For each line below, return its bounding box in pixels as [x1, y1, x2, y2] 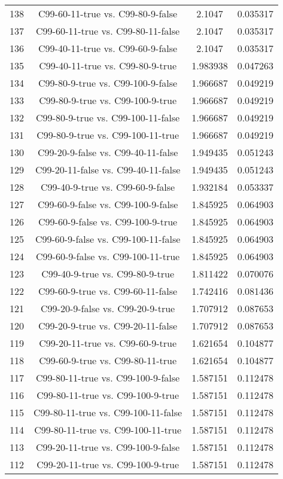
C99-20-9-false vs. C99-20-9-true [41, 301, 175, 315]
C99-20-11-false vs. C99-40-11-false [35, 163, 181, 176]
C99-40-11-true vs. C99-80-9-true [39, 59, 177, 72]
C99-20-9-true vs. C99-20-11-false [38, 319, 178, 332]
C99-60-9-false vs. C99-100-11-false [35, 232, 181, 246]
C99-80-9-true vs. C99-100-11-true [36, 128, 179, 142]
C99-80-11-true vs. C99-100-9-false [36, 371, 180, 385]
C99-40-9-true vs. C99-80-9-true [41, 267, 175, 280]
